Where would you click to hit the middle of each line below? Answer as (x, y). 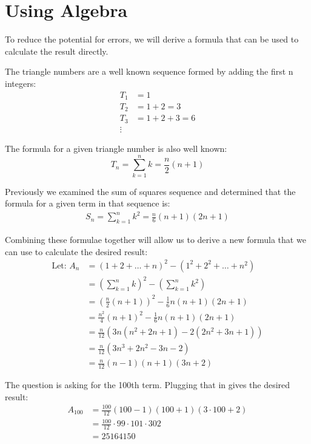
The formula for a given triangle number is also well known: (116, 148)
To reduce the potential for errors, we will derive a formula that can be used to (152, 39)
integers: (21, 83)
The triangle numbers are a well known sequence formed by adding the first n (149, 71)
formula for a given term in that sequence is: (88, 203)
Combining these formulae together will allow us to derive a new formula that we (155, 240)
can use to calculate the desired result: (76, 251)
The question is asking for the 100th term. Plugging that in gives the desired (148, 385)
